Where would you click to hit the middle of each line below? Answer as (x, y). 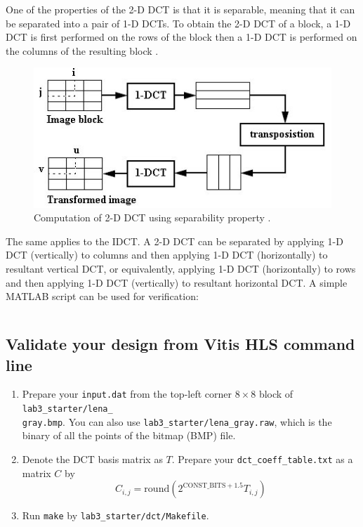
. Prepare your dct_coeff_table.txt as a (262, 458)
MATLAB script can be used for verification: (102, 296)
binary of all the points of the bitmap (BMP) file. (129, 435)
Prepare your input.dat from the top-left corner (127, 394)
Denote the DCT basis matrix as (92, 458)
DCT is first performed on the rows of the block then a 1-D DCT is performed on (181, 37)
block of (276, 394)
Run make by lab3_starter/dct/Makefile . (115, 515)
